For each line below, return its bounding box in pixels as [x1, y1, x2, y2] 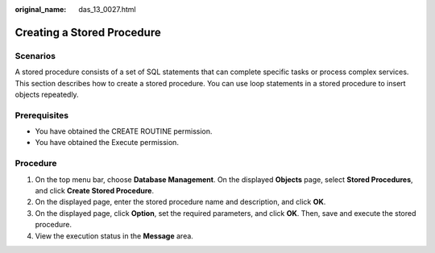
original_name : [14, 5, 67, 14]
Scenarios [14, 50, 56, 61]
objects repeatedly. [14, 89, 80, 99]
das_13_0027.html [78, 5, 136, 14]
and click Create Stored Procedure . [35, 186, 155, 195]
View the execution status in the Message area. [35, 230, 193, 241]
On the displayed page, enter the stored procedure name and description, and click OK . [35, 197, 326, 207]
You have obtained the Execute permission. [35, 138, 179, 147]
